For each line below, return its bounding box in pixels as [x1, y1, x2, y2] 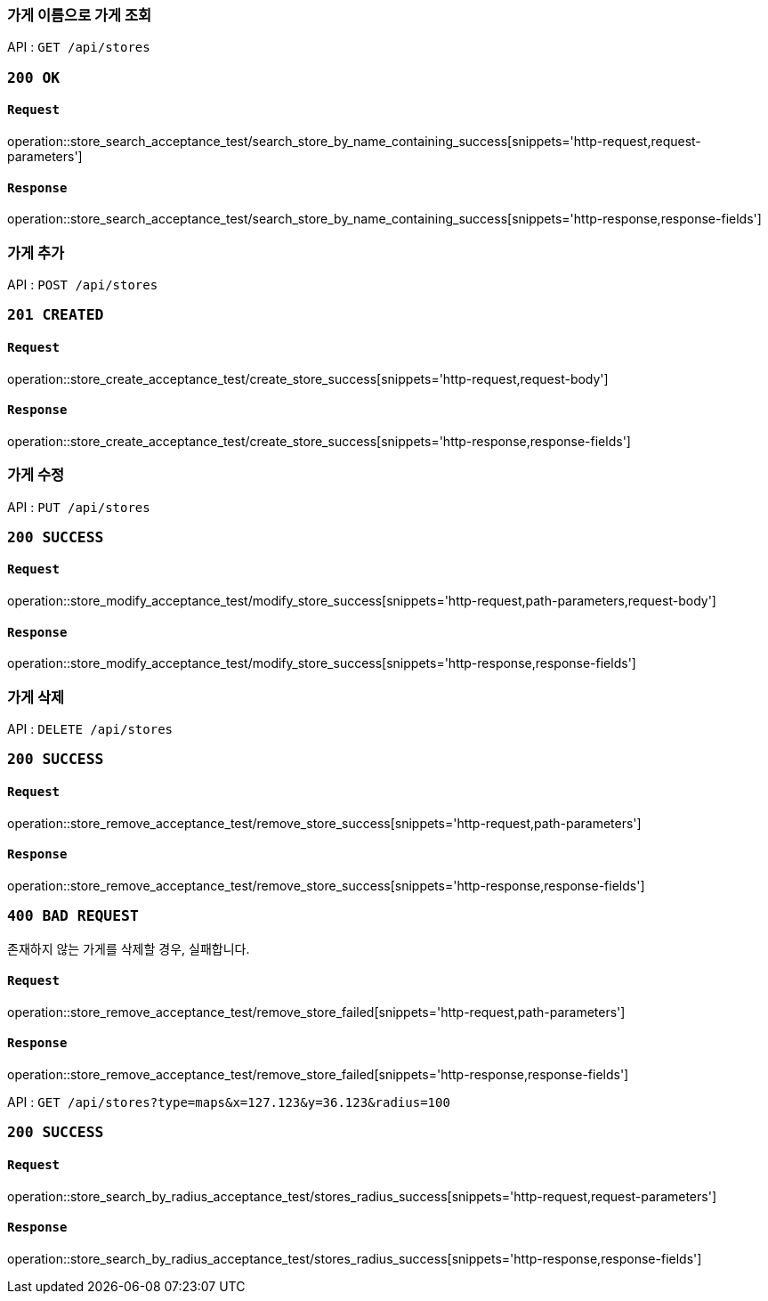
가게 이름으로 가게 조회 [7, 6, 152, 24]
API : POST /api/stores [7, 276, 158, 292]
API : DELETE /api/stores [7, 721, 173, 737]
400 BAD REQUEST [7, 907, 139, 925]
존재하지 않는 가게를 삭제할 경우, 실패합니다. [7, 940, 250, 956]
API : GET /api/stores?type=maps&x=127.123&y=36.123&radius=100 [7, 1094, 450, 1110]
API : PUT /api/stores [7, 499, 150, 515]
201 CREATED [7, 306, 104, 324]
